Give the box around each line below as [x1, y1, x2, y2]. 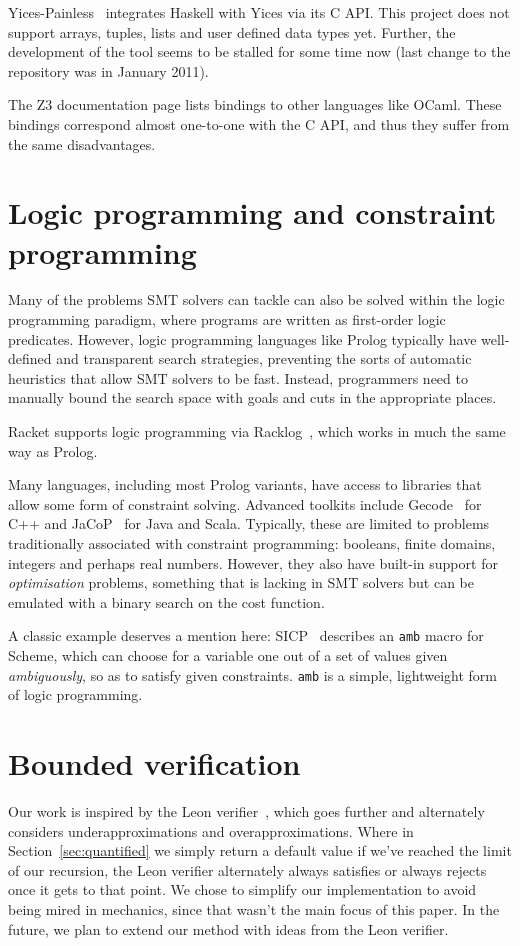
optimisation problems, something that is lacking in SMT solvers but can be [8, 572, 474, 593]
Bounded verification [8, 743, 301, 784]
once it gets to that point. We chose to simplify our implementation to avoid [8, 879, 477, 900]
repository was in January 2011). [8, 60, 209, 81]
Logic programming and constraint [8, 192, 497, 233]
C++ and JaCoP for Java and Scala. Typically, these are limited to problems [8, 513, 490, 534]
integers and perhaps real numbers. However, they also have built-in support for [8, 552, 498, 573]
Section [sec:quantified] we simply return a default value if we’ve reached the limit [8, 840, 512, 861]
